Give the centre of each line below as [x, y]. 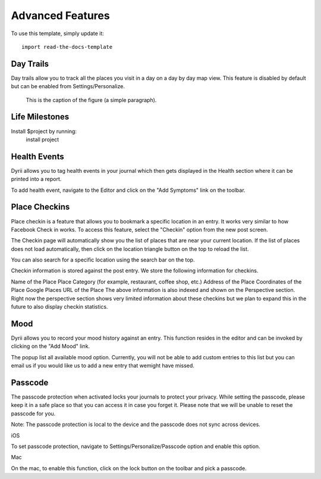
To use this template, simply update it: [57, 33]
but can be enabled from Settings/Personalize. [68, 86]
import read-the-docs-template [67, 47]
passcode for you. [33, 413]
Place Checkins [40, 207]
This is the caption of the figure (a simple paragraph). [91, 100]
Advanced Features [60, 15]
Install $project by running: [44, 131]
